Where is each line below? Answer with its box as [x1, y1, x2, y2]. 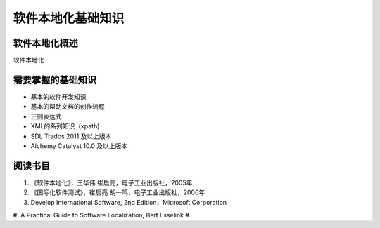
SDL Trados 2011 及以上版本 [30, 132, 112, 140]
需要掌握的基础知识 [13, 74, 96, 86]
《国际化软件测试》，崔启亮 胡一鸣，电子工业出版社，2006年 [30, 188, 205, 196]
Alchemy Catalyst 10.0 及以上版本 [30, 141, 128, 150]
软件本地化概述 [13, 37, 78, 49]
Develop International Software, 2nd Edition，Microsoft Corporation [30, 198, 227, 206]
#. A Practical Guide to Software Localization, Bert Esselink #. [13, 211, 191, 219]
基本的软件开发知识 [30, 92, 87, 101]
